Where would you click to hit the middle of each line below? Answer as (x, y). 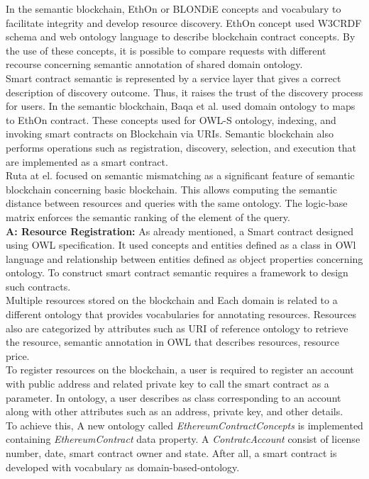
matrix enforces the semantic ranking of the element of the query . (148, 216)
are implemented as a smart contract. (87, 161)
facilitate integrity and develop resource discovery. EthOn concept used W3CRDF (184, 22)
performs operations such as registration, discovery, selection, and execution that (181, 147)
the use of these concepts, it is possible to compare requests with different (166, 50)
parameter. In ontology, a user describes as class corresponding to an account (174, 397)
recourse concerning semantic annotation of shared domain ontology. (154, 64)
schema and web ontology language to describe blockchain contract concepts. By (181, 36)
